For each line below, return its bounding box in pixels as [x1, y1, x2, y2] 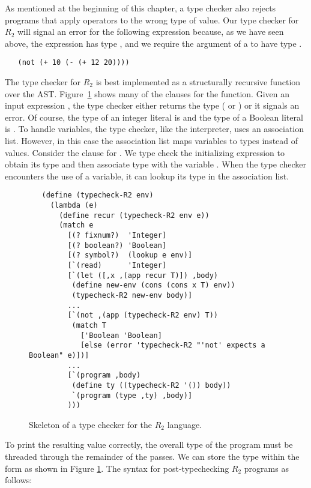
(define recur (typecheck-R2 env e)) [59, 211, 210, 220]
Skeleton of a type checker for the [29, 418, 152, 430]
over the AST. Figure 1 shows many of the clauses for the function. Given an [5, 87, 289, 100]
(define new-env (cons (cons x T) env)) [71, 281, 235, 290]
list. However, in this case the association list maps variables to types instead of [5, 134, 298, 146]
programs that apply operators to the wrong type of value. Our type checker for [5, 13, 299, 26]
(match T [71, 321, 106, 330]
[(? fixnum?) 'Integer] [67, 231, 167, 239]
